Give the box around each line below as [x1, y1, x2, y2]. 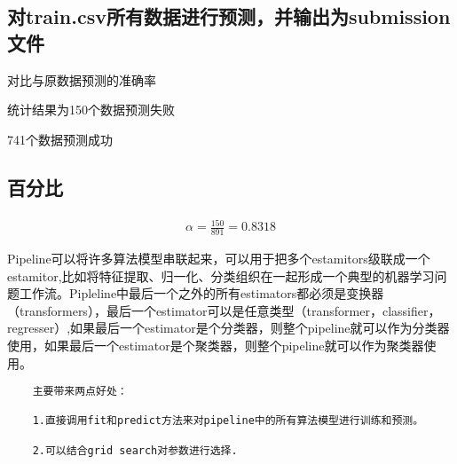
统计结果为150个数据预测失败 [7, 100, 175, 119]
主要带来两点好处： [32, 385, 128, 398]
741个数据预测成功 [7, 130, 113, 148]
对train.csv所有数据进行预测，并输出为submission [7, 3, 451, 30]
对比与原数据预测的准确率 [7, 70, 156, 89]
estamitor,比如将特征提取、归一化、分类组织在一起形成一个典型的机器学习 [7, 266, 435, 285]
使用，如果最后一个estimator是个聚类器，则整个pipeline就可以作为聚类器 [7, 335, 424, 354]
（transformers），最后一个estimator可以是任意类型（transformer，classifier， [7, 301, 441, 319]
